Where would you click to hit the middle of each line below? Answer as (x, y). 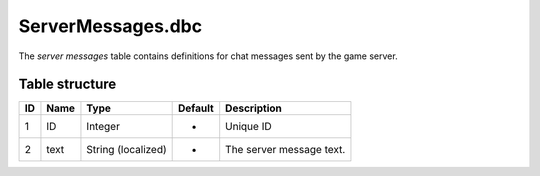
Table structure (67, 84)
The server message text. (285, 150)
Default (196, 108)
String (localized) (126, 150)
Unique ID (248, 127)
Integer (103, 127)
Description (253, 108)
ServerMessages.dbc (110, 26)
